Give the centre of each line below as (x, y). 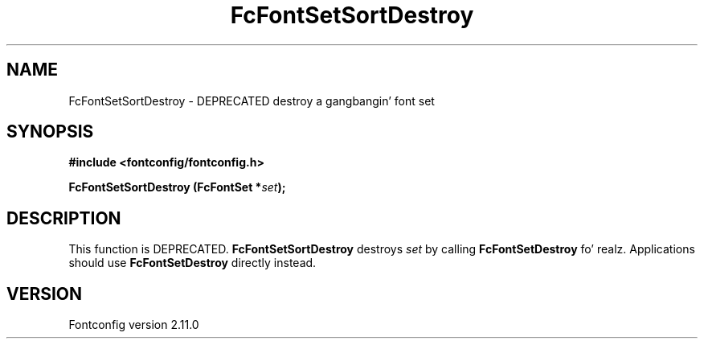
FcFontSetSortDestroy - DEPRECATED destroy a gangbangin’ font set (252, 101)
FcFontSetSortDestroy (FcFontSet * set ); (177, 187)
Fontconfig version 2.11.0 (134, 325)
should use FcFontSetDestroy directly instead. (192, 263)
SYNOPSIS (50, 132)
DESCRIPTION (64, 218)
